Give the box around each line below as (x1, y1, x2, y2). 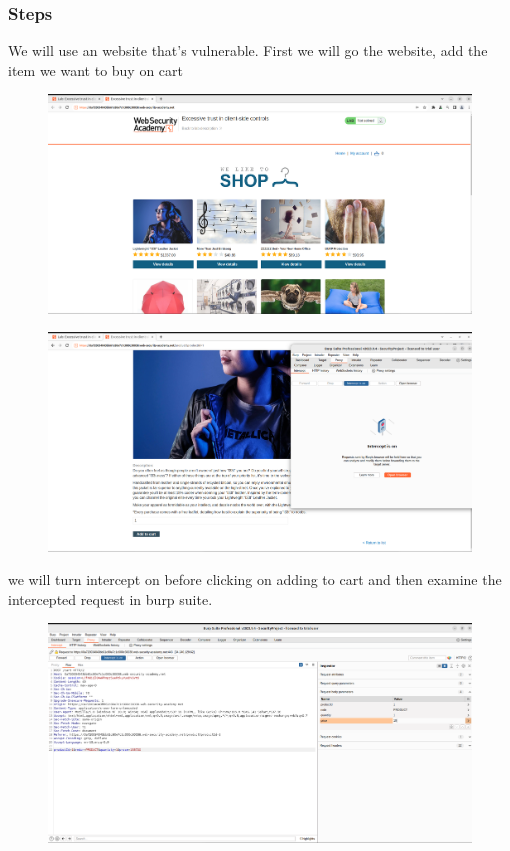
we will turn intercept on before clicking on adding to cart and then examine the (8, 569, 502, 590)
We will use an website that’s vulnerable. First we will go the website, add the (8, 40, 488, 61)
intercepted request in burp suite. (8, 588, 213, 609)
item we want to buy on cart (8, 59, 184, 80)
